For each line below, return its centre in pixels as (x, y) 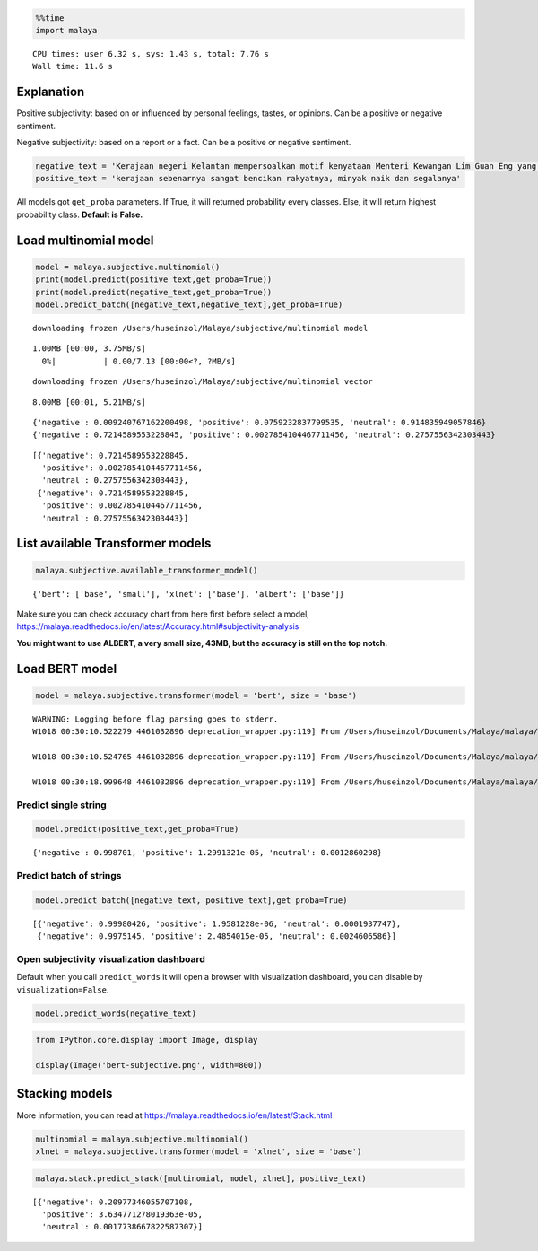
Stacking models (65, 1094)
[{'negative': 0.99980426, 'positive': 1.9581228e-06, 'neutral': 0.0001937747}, (217, 923)
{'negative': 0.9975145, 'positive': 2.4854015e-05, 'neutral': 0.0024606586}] (217, 936)
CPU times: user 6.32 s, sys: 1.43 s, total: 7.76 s (151, 53)
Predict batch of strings (69, 876)
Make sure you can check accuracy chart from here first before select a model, (163, 614)
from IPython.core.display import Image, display (147, 1040)
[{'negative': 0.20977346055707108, (113, 1202)
